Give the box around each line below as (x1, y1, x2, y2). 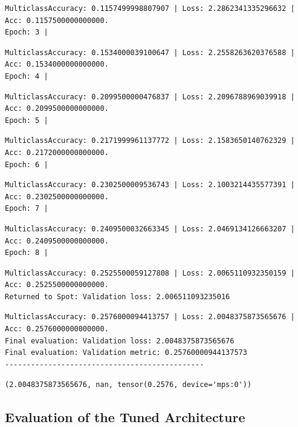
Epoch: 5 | (5, 116, 48, 125)
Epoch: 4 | (5, 71, 48, 81)
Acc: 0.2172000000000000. (5, 148, 109, 157)
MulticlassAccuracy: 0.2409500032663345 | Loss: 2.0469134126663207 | (5, 224, 295, 233)
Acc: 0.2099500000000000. (5, 104, 109, 113)
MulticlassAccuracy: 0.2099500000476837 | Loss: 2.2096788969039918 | (5, 92, 295, 101)
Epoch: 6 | (5, 160, 48, 169)
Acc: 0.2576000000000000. (5, 325, 109, 334)
